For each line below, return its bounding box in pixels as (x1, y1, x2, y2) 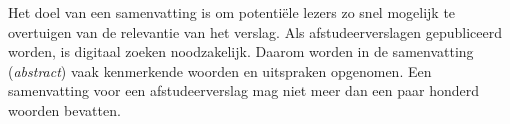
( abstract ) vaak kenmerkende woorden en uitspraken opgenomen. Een (8, 60, 432, 81)
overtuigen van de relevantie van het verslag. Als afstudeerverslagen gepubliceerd (8, 21, 503, 42)
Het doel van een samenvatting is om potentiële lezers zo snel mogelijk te (8, 2, 456, 22)
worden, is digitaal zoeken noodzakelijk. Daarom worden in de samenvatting (8, 41, 474, 62)
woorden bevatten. (8, 99, 121, 120)
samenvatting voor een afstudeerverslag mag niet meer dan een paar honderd (8, 80, 480, 101)
